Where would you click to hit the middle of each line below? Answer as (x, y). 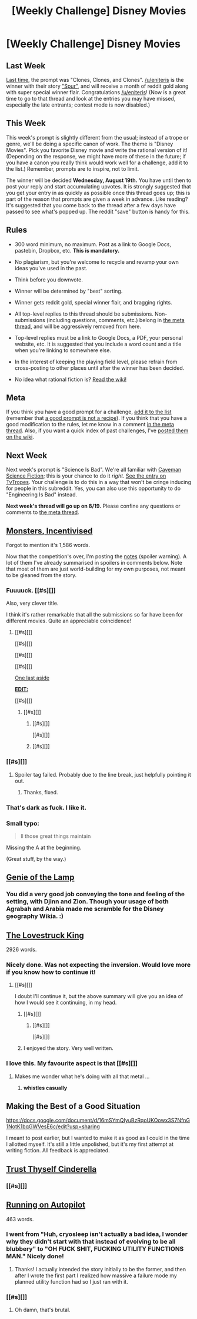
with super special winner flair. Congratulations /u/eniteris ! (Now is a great (96, 92)
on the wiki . (20, 437)
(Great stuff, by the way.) (36, 859)
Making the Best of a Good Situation (73, 1106)
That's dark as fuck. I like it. (46, 807)
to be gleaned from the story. (41, 575)
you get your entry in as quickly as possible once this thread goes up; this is (98, 193)
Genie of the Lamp (40, 878)
